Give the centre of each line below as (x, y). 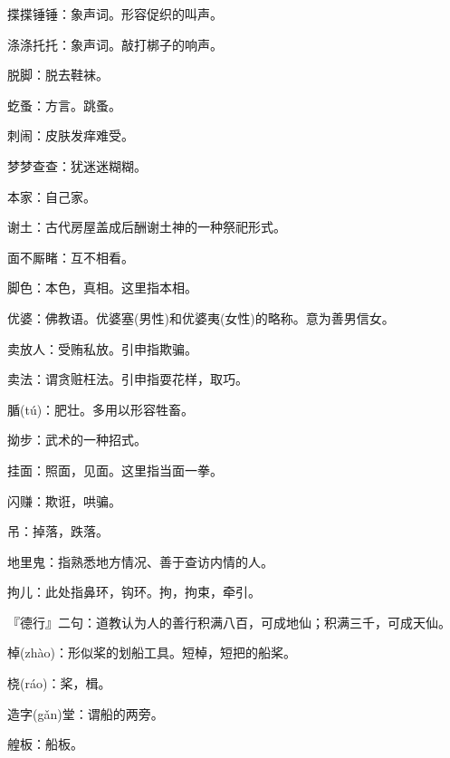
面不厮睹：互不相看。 (71, 257)
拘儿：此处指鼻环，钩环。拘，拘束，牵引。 (134, 592)
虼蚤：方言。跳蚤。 (64, 105)
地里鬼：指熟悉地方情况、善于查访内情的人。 (140, 561)
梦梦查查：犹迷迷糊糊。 (77, 165)
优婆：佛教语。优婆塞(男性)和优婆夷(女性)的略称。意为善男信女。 (201, 317)
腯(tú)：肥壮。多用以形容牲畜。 (101, 409)
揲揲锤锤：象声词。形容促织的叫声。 (115, 14)
